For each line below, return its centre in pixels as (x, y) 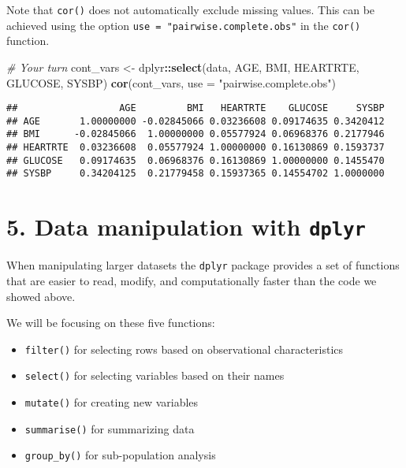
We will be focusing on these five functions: (111, 323)
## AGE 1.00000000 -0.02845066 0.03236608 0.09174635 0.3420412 (196, 121)
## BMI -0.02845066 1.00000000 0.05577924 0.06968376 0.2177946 (196, 134)
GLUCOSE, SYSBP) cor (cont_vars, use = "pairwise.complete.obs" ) (171, 82)
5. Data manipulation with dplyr (186, 227)
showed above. (41, 296)
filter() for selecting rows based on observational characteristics (184, 349)
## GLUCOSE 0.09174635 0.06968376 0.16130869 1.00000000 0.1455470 (196, 160)
